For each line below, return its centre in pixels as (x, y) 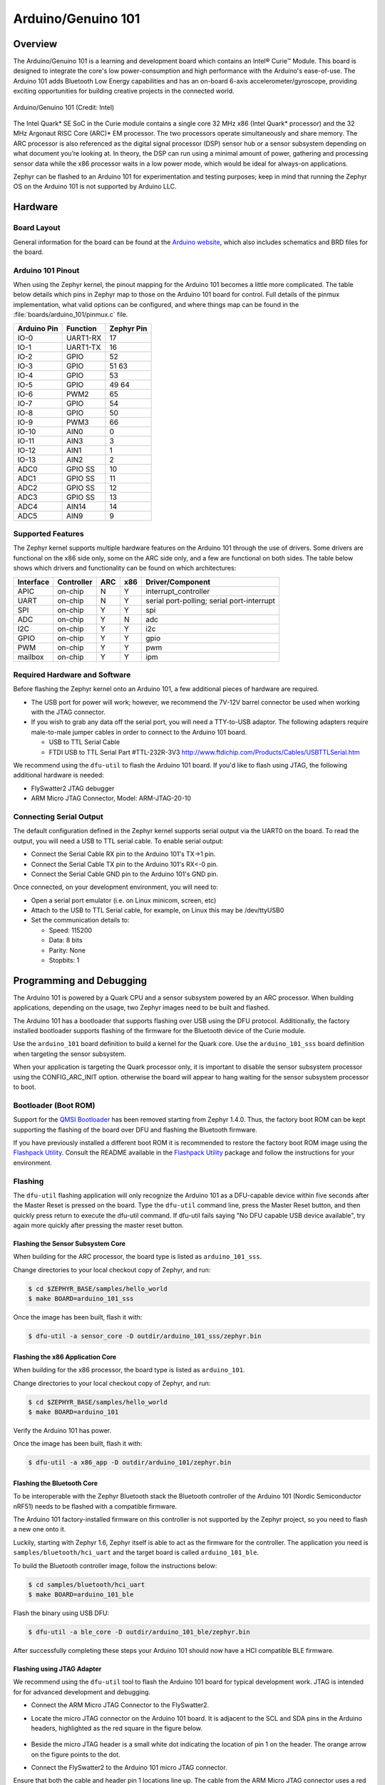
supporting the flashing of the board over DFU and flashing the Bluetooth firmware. (135, 1130)
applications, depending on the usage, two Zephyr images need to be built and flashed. (142, 1007)
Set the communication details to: (80, 920)
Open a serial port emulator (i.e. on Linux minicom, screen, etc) (124, 900)
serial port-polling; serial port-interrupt (210, 600)
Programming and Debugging (80, 981)
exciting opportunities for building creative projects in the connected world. (124, 91)
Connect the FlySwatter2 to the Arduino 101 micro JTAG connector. (129, 1768)
